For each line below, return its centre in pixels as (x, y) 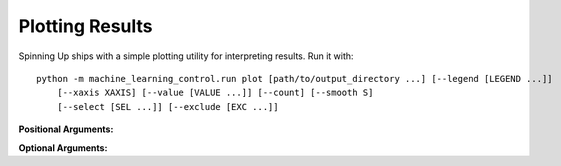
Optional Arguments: (63, 147)
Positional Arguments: (66, 129)
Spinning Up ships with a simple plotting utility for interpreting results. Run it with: (186, 56)
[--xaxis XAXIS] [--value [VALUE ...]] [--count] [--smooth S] (215, 93)
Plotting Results (86, 26)
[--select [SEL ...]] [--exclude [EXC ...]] (167, 106)
